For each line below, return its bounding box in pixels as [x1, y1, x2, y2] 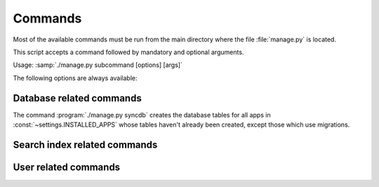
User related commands [13, 161, 121, 173]
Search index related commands [13, 138, 158, 150]
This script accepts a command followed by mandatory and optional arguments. [13, 48, 244, 56]
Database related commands [13, 92, 142, 104]
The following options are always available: [13, 74, 138, 82]
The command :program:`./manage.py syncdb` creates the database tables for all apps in [13, 110, 271, 119]
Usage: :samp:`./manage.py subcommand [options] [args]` [13, 60, 182, 70]
